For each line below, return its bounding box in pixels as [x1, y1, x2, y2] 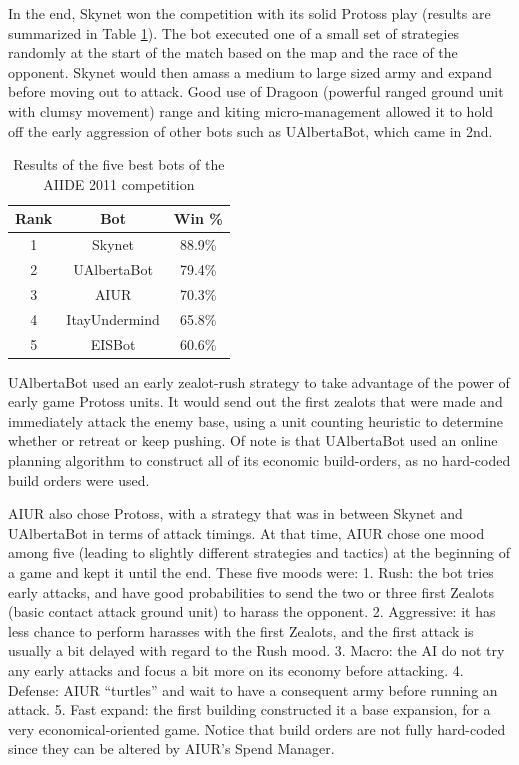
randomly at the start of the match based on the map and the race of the [8, 42, 458, 63]
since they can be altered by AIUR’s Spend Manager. [8, 738, 335, 759]
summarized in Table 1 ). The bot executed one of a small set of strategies [8, 22, 460, 43]
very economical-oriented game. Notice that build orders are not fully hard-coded [8, 718, 506, 739]
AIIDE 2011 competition [43, 173, 195, 194]
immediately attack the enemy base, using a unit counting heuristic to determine [8, 410, 503, 431]
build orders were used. [8, 469, 150, 490]
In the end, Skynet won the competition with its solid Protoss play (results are [8, 3, 491, 23]
